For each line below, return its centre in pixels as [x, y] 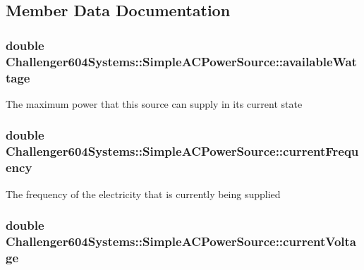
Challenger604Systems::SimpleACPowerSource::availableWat [181, 61]
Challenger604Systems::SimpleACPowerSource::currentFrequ [182, 151]
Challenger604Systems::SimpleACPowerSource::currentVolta [181, 241]
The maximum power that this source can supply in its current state [154, 103]
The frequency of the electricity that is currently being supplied [143, 194]
